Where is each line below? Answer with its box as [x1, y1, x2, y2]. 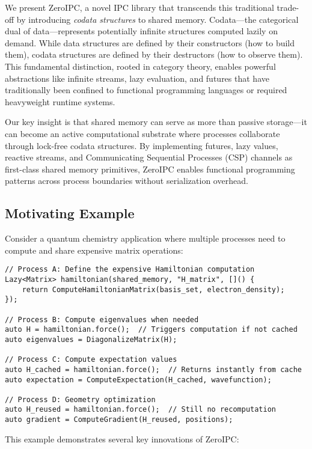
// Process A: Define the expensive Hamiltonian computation [5, 265, 255, 274]
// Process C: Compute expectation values [5, 355, 177, 364]
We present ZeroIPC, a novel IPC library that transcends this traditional [5, 1, 274, 13]
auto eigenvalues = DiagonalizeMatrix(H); [5, 335, 177, 344]
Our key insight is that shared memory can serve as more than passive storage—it [5, 115, 307, 128]
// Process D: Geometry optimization [5, 395, 156, 404]
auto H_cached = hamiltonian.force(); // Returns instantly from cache [5, 365, 302, 374]
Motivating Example [5, 204, 135, 222]
